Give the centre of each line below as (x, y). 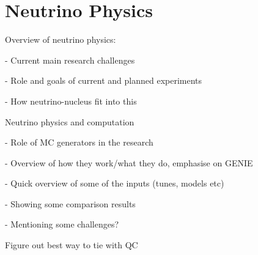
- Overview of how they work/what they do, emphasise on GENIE (129, 162)
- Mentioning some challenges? (62, 224)
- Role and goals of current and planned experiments (104, 80)
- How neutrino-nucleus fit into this (71, 101)
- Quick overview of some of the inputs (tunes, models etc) (115, 183)
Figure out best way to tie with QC (72, 245)
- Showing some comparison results (70, 203)
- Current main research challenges (70, 60)
